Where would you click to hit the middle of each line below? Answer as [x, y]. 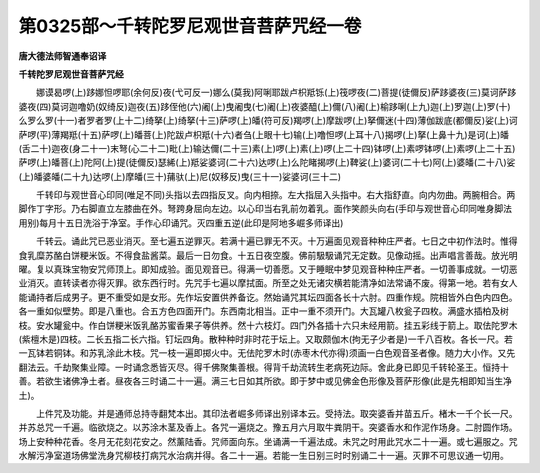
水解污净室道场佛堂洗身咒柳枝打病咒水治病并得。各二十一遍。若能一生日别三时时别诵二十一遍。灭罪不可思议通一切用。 [263, 456]
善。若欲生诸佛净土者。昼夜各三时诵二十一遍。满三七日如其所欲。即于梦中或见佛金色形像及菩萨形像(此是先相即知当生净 [265, 381]
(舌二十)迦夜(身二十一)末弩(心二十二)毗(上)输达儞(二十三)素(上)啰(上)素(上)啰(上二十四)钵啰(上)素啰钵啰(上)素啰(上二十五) [267, 148]
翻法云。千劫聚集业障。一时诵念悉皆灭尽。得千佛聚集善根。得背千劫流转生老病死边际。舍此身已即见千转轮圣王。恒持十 [263, 367]
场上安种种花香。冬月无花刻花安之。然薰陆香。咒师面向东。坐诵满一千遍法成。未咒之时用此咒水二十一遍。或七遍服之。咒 [268, 441]
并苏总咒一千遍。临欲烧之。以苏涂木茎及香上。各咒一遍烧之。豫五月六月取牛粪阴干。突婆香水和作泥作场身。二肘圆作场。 [268, 427]
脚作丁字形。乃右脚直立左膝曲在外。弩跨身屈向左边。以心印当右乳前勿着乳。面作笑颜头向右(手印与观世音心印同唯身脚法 [265, 209]
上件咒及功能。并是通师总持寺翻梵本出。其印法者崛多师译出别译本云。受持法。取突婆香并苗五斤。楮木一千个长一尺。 [276, 413]
